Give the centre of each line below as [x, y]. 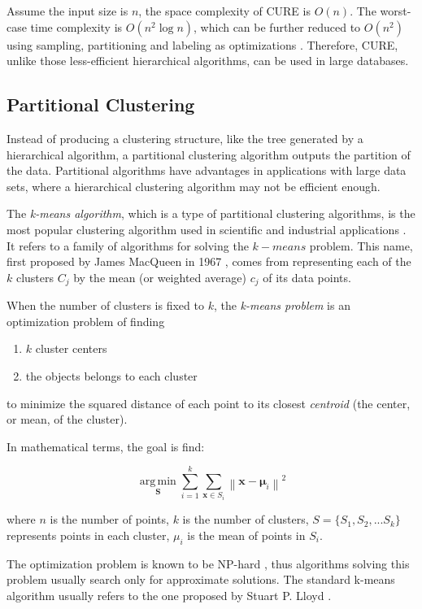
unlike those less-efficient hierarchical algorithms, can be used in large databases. [208, 61]
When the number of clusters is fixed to [105, 305]
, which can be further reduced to [277, 26]
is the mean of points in [246, 535]
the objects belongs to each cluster [111, 375]
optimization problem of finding [86, 321]
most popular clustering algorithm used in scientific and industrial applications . [207, 229]
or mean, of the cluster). [67, 419]
